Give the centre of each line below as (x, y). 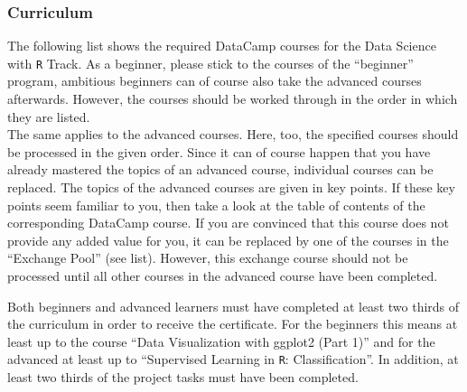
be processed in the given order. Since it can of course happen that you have (219, 151)
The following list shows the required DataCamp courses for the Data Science (222, 46)
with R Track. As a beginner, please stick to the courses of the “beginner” (210, 63)
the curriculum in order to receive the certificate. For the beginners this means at (233, 324)
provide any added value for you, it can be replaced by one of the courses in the (228, 240)
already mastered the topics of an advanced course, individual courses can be (220, 169)
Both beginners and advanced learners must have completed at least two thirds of (233, 306)
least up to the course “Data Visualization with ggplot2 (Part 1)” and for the (221, 341)
